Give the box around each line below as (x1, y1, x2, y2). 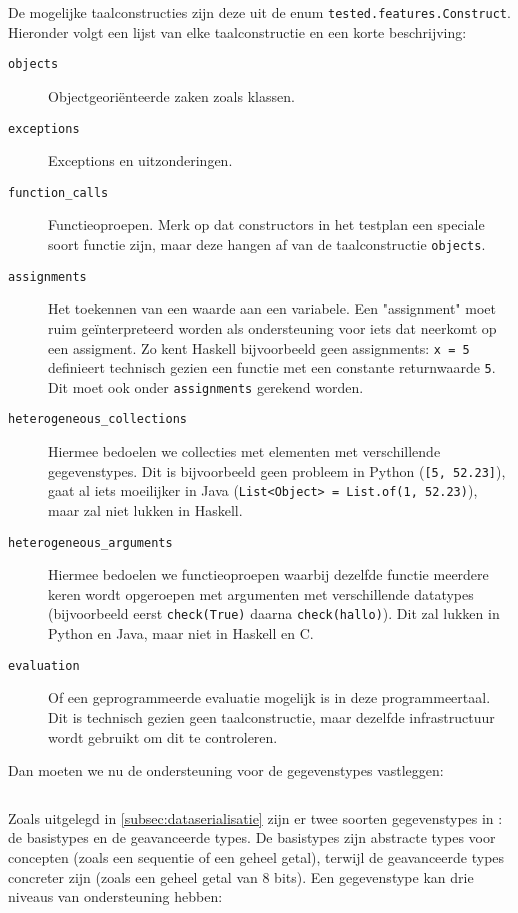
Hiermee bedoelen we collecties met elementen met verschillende (48, 441, 441, 462)
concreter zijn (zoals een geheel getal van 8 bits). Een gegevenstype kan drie (8, 866, 474, 887)
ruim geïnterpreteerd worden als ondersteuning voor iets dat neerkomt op (48, 317, 497, 338)
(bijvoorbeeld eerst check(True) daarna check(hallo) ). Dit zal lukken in (48, 603, 500, 624)
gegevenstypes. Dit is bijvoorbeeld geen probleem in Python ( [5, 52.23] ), (48, 460, 506, 481)
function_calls (8, 185, 109, 200)
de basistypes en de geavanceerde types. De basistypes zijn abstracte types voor (8, 827, 496, 848)
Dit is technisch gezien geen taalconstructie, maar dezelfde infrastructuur (48, 706, 495, 727)
